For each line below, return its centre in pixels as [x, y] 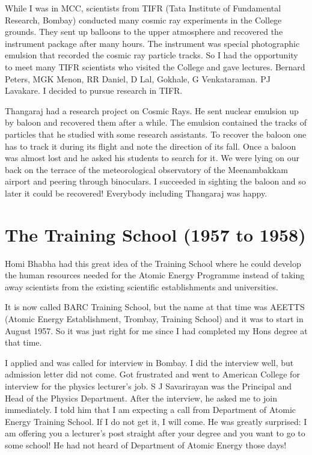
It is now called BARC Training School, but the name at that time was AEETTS [155, 307]
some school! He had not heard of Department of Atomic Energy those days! [146, 444]
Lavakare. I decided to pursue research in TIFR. [94, 90]
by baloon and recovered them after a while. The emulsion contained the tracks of [156, 122]
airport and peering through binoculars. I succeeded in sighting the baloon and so [155, 181]
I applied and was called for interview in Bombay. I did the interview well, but [149, 362]
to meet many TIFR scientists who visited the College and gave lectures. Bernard [155, 66]
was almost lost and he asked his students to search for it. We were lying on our [152, 158]
